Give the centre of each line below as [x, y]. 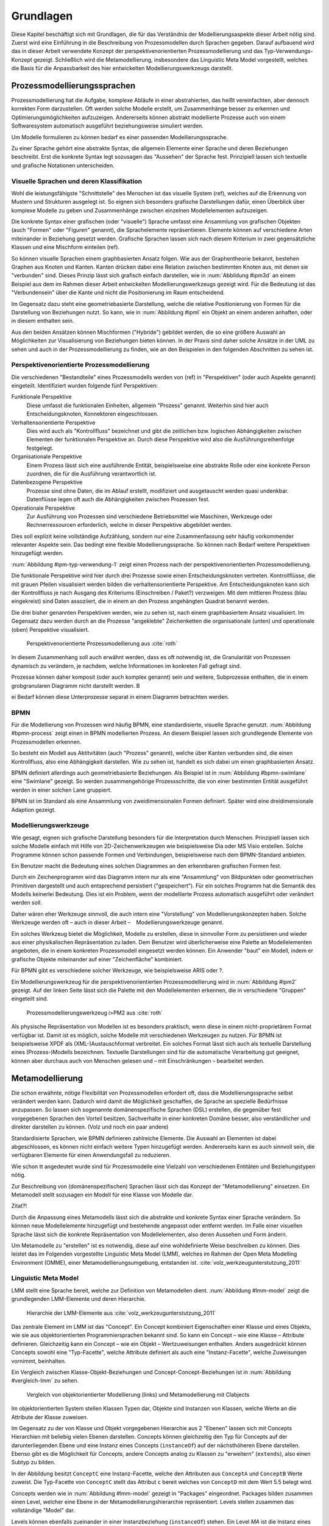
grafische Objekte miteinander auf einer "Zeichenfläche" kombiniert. [97, 959]
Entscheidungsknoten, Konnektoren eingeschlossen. [92, 414]
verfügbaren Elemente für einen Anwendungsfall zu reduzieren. [91, 1155]
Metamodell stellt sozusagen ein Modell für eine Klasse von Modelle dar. [102, 1195]
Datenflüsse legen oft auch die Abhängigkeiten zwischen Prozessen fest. [118, 499]
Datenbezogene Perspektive [47, 482]
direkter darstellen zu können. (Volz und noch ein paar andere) [90, 1127]
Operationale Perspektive [43, 508]
